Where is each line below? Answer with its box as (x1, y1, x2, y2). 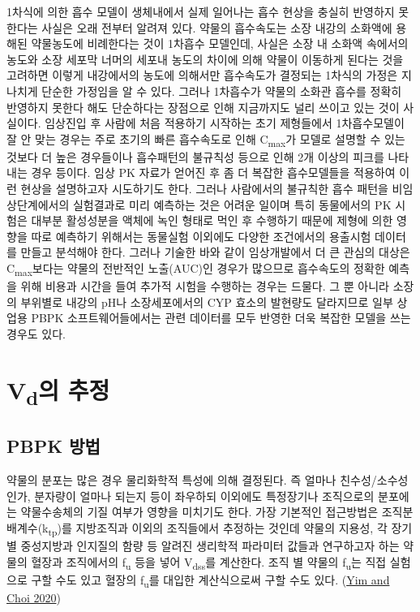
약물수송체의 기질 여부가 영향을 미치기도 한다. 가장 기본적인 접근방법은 (20, 503, 379, 520)
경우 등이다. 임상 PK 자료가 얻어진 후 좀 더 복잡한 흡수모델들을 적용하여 (31, 164, 396, 181)
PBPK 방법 (6, 433, 101, 459)
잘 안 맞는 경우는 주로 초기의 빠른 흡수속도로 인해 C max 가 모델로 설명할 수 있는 (6, 130, 405, 149)
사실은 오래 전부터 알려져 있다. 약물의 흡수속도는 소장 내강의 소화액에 (41, 19, 392, 36)
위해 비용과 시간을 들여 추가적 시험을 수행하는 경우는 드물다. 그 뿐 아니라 (20, 278, 389, 295)
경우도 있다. (6, 325, 66, 342)
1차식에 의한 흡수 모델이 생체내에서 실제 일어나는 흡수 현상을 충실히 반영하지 (6, 3, 395, 19)
